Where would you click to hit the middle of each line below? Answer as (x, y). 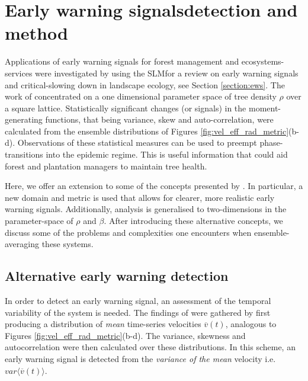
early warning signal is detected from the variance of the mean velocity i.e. (140, 358)
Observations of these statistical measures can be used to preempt (137, 143)
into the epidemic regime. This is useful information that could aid (167, 154)
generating (24, 119)
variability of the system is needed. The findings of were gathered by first (138, 312)
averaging (22, 244)
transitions (24, 154)
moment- (265, 108)
